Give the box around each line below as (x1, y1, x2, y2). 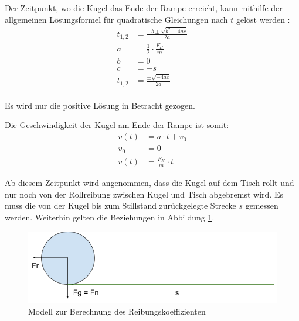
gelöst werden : (236, 13, 290, 25)
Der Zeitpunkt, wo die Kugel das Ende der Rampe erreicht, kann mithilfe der (5, 2, 283, 13)
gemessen (245, 199, 278, 212)
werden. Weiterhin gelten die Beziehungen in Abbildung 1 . (5, 210, 215, 223)
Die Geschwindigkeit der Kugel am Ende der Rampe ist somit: (5, 119, 229, 131)
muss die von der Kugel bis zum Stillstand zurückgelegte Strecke (5, 199, 236, 212)
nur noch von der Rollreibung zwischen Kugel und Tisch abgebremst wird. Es (5, 188, 283, 200)
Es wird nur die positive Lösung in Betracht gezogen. (5, 99, 195, 111)
